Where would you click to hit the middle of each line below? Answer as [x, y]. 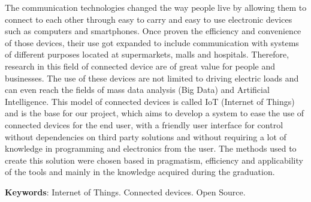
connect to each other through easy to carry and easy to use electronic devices [149, 19]
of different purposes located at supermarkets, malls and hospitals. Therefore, [147, 54]
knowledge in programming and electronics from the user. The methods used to [151, 148]
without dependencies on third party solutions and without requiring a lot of [146, 136]
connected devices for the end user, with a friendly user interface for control [144, 124]
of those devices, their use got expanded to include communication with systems [152, 42]
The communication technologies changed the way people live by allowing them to [156, 7]
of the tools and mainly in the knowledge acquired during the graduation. [140, 172]
